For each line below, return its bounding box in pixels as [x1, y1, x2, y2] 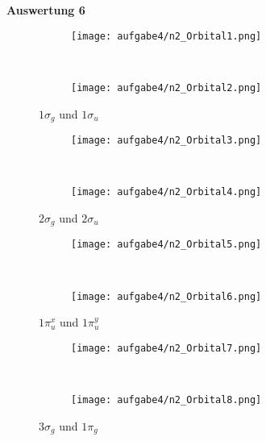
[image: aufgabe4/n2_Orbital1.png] [71, 30, 262, 42]
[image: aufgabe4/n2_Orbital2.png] [71, 81, 262, 94]
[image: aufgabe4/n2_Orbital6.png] [71, 290, 262, 302]
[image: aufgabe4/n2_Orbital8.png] [71, 394, 262, 406]
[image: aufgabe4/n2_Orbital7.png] [71, 342, 262, 354]
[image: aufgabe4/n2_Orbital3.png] [71, 134, 262, 146]
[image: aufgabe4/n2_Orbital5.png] [71, 239, 262, 251]
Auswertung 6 [6, 2, 85, 18]
